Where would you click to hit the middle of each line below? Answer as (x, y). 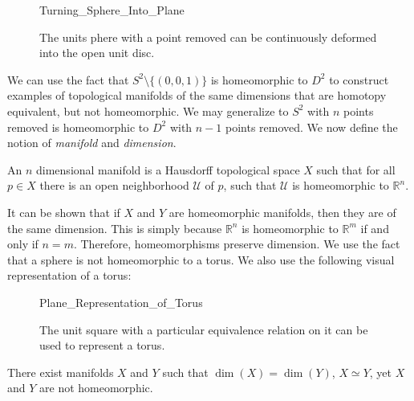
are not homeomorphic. (96, 388)
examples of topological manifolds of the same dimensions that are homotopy (197, 95)
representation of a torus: (69, 275)
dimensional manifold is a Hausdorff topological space (168, 169)
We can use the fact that (68, 79)
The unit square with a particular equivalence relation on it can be (204, 329)
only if (23, 244)
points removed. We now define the (312, 127)
